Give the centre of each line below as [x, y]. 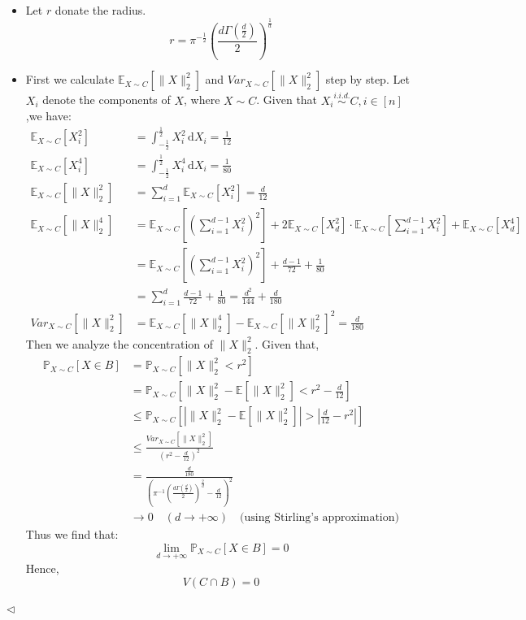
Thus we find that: [72, 534]
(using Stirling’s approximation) [320, 518]
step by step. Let [367, 79]
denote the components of [107, 100]
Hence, [42, 568]
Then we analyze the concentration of [120, 343]
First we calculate [70, 79]
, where [202, 100]
